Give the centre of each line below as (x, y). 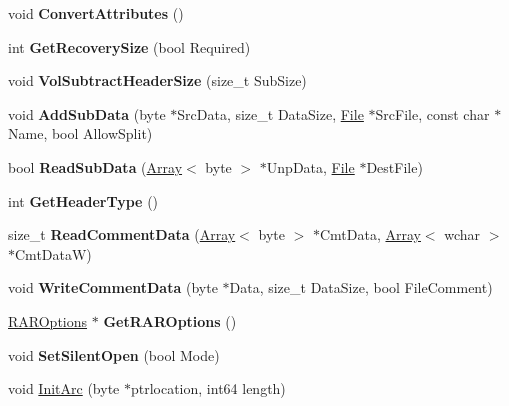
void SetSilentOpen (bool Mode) (114, 354)
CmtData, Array (370, 234)
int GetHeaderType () (83, 200)
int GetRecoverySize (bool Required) (129, 46)
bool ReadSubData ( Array (95, 166)
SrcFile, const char (432, 113)
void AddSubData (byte (87, 113)
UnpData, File (310, 166)
